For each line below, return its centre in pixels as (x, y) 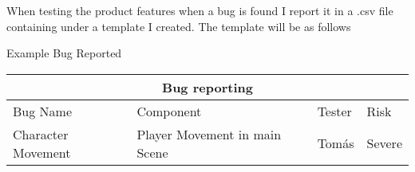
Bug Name (42, 111)
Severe (384, 143)
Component (169, 111)
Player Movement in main (209, 134)
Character (41, 134)
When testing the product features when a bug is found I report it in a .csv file (200, 10)
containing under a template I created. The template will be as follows (179, 26)
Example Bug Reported (64, 53)
